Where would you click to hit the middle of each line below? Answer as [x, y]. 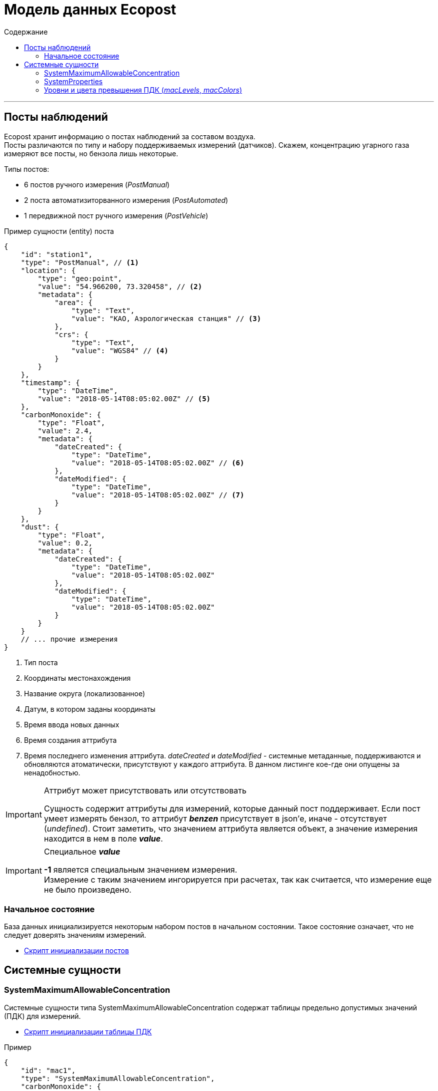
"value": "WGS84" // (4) [120, 350]
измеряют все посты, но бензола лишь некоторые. [91, 153]
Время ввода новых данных [72, 724]
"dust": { [40, 527]
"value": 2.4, [65, 431]
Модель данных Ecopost [90, 10]
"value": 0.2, [65, 543]
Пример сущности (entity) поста [59, 231]
